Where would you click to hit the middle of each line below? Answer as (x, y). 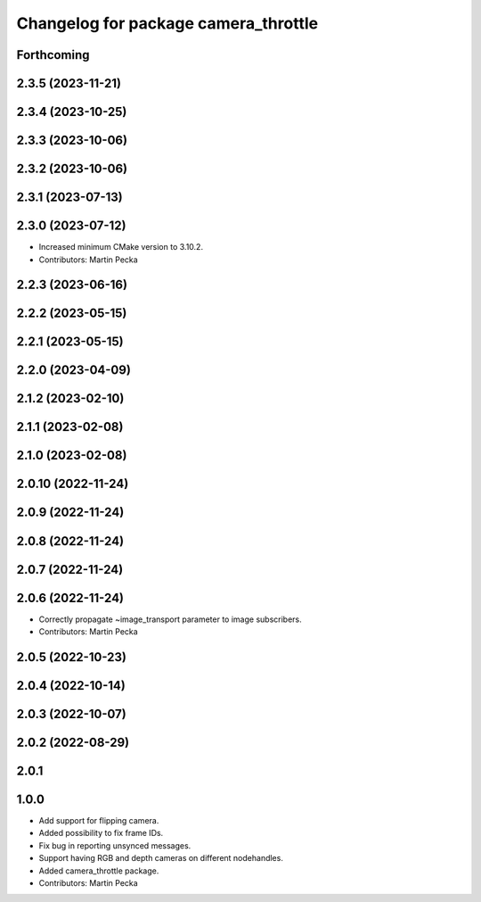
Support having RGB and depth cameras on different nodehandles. (161, 858)
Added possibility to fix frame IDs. (101, 833)
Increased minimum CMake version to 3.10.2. (121, 247)
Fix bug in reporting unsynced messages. (115, 845)
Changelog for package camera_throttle (167, 23)
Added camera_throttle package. (99, 871)
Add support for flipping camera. (99, 820)
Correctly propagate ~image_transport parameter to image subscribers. (170, 619)
